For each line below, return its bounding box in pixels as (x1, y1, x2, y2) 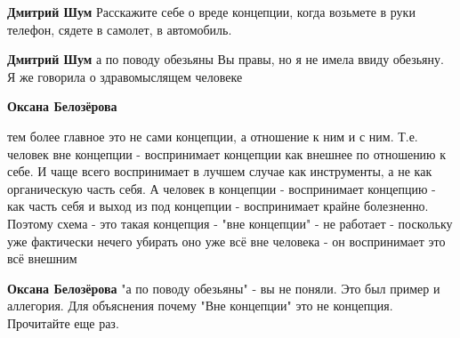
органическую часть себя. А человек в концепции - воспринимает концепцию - (7, 179, 436, 197)
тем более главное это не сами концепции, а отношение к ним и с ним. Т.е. (7, 126, 418, 145)
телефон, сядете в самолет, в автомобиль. (7, 20, 232, 38)
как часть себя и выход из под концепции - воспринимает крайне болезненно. (7, 197, 429, 215)
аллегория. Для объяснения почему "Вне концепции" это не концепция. (7, 296, 393, 315)
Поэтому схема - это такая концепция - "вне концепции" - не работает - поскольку (7, 213, 453, 232)
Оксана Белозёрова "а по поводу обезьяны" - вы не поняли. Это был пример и (7, 278, 440, 297)
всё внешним (7, 249, 77, 268)
